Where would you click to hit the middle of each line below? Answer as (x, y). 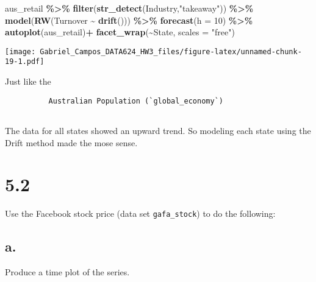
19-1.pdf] (25, 62)
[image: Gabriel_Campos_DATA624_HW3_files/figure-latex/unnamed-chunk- (153, 51)
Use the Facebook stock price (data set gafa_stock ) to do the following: (140, 213)
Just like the (28, 81)
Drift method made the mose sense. (71, 142)
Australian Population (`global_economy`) (136, 101)
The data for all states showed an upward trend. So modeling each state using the (158, 130)
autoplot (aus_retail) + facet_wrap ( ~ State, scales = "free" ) (120, 32)
